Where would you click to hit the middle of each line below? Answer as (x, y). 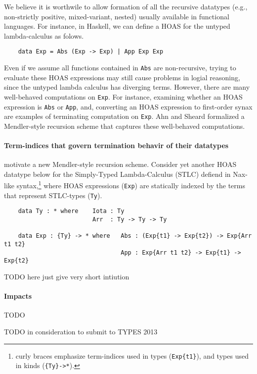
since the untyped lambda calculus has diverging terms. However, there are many (127, 87)
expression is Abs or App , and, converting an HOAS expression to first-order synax (128, 106)
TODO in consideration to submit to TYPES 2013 (81, 331)
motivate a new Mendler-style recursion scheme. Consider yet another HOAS (120, 164)
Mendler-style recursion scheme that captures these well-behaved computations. (125, 126)
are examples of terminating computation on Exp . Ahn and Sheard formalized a (124, 116)
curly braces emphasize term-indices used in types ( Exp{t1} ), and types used (132, 355)
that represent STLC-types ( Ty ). (53, 195)
